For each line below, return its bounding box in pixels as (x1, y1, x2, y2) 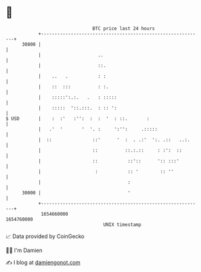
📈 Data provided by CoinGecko (5, 233, 85, 240)
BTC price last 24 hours (92, 25, 155, 32)
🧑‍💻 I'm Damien (5, 247, 43, 254)
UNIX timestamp (103, 221, 142, 228)
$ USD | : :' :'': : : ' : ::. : (5, 115, 150, 122)
